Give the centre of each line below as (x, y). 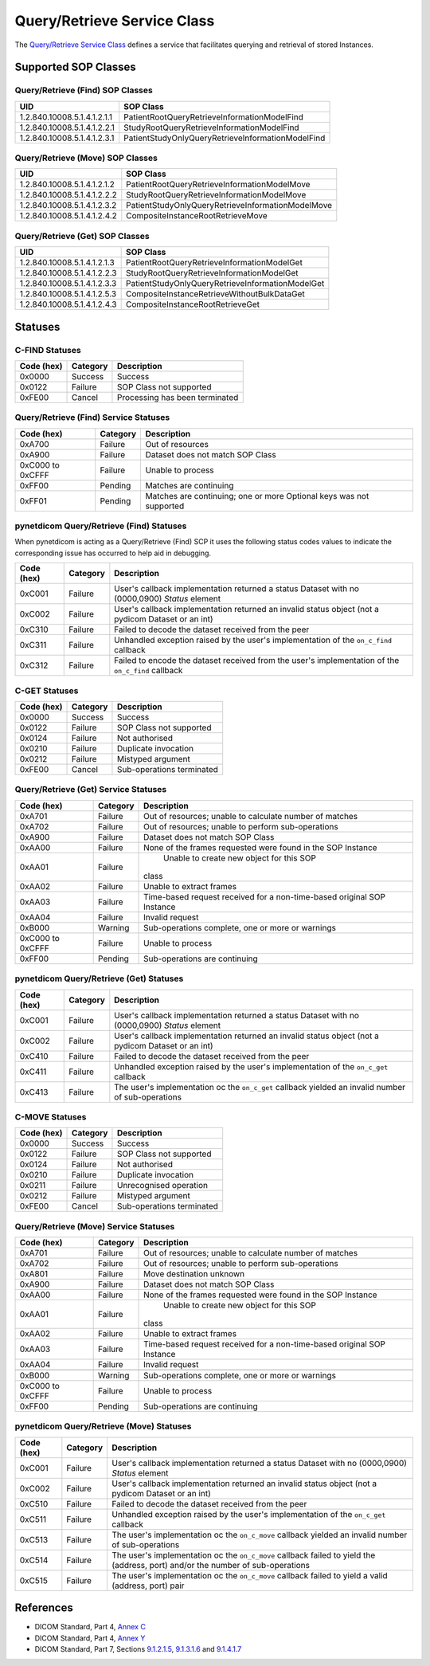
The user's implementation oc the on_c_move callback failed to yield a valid (250, 1575)
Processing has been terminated (178, 397)
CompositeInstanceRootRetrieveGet (193, 304)
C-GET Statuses (47, 691)
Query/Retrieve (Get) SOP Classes (82, 236)
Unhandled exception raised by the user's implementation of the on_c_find (253, 640)
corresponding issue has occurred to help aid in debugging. (113, 553)
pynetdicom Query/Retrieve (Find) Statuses (101, 526)
